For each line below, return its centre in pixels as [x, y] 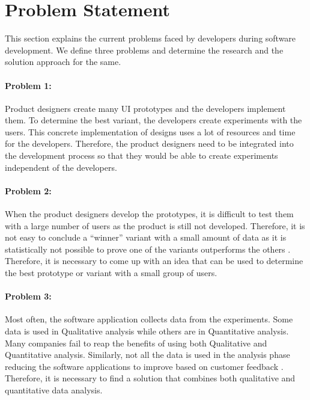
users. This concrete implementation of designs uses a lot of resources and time [150, 131]
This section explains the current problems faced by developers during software [150, 38]
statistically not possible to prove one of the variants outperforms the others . [148, 249]
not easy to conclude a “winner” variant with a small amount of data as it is [146, 237]
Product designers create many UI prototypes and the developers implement [145, 108]
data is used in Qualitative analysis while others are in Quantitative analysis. [147, 331]
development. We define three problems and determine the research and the [144, 50]
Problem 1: [28, 85]
